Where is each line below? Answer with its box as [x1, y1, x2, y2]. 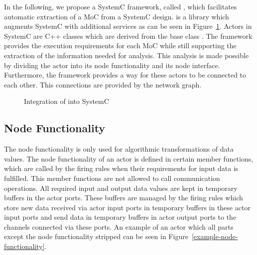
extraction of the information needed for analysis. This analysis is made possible [4, 50, 249, 60]
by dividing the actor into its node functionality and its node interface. [4, 60, 220, 70]
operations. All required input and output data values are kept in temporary [4, 182, 238, 193]
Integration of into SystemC [24, 96, 109, 106]
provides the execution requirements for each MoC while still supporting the [4, 40, 237, 51]
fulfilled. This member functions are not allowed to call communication [4, 172, 220, 183]
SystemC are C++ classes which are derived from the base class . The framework [4, 30, 253, 41]
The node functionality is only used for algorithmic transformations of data [4, 144, 234, 154]
